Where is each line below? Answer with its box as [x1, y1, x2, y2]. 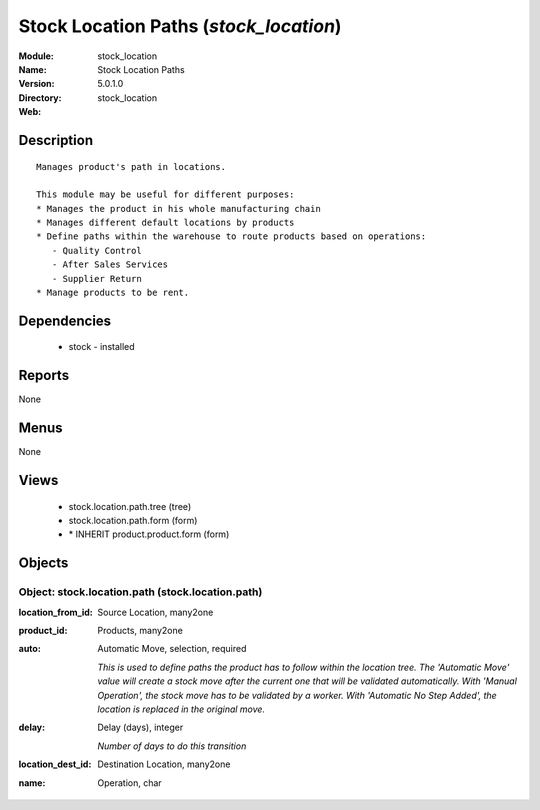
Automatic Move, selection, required [97, 643, 247, 655]
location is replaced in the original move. [97, 703, 265, 715]
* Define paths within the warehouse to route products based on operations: [36, 231, 427, 242]
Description [18, 131, 94, 149]
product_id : [18, 624, 68, 636]
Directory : [18, 91, 62, 104]
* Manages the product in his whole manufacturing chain [36, 203, 322, 214]
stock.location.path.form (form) [68, 515, 198, 527]
